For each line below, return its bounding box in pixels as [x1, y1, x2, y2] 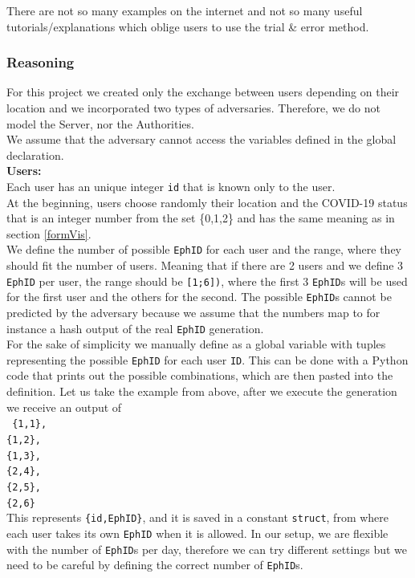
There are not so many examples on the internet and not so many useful [6, 2, 363, 18]
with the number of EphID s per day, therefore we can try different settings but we [6, 540, 408, 557]
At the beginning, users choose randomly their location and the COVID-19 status [6, 193, 408, 210]
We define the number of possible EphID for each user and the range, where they [6, 241, 401, 258]
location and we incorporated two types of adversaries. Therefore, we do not [6, 100, 380, 116]
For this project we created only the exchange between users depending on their [6, 83, 400, 100]
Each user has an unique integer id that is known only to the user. [6, 177, 336, 194]
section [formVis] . [6, 225, 92, 242]
